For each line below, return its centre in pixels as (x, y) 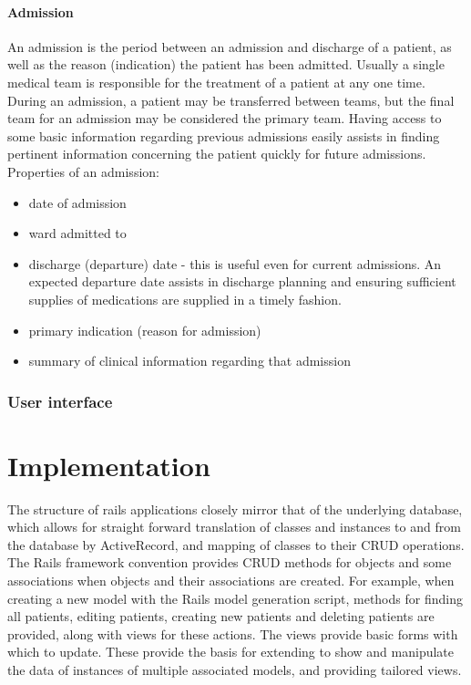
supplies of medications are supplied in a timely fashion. (185, 299)
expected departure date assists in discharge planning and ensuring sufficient (242, 281)
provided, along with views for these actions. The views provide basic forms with (233, 633)
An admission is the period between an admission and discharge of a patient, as (230, 46)
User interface (60, 401)
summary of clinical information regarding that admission (189, 361)
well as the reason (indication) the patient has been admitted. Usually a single (226, 64)
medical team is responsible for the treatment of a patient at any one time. (216, 82)
